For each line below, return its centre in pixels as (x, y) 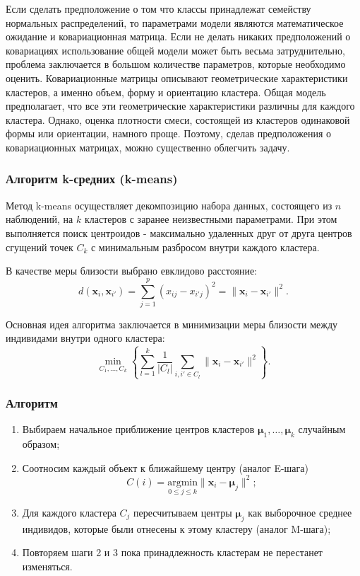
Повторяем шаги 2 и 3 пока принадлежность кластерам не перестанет (172, 552)
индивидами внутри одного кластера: (85, 338)
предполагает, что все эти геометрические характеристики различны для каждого (180, 106)
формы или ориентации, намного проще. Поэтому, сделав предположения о (169, 133)
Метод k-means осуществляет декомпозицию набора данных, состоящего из (169, 205)
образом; (41, 444)
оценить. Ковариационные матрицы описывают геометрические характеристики (177, 77)
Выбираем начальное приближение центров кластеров (138, 429)
